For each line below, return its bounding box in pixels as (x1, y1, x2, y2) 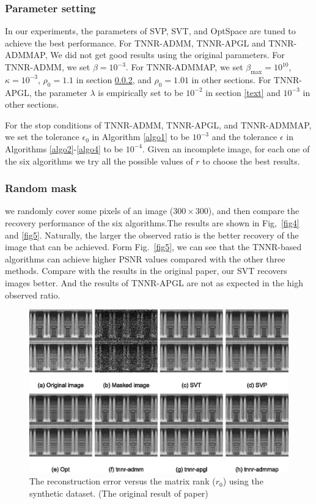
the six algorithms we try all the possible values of (5, 154, 193, 167)
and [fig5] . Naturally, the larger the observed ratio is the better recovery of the (5, 228, 299, 241)
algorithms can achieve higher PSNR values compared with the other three (5, 252, 285, 265)
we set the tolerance (5, 130, 79, 143)
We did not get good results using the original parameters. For (50, 48, 285, 61)
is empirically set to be (98, 86, 183, 98)
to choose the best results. (202, 154, 300, 167)
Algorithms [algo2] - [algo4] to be (5, 142, 123, 155)
